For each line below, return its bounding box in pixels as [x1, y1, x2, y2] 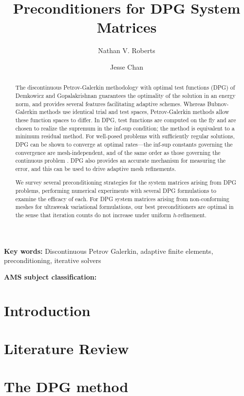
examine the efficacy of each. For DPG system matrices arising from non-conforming [15, 194, 229, 203]
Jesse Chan [110, 61, 143, 72]
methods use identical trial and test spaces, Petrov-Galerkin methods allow [39, 108, 229, 116]
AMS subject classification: [4, 271, 97, 282]
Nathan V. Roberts [98, 45, 155, 56]
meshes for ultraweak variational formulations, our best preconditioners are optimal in [15, 203, 234, 211]
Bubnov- [207, 99, 229, 108]
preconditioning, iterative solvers [4, 255, 101, 265]
